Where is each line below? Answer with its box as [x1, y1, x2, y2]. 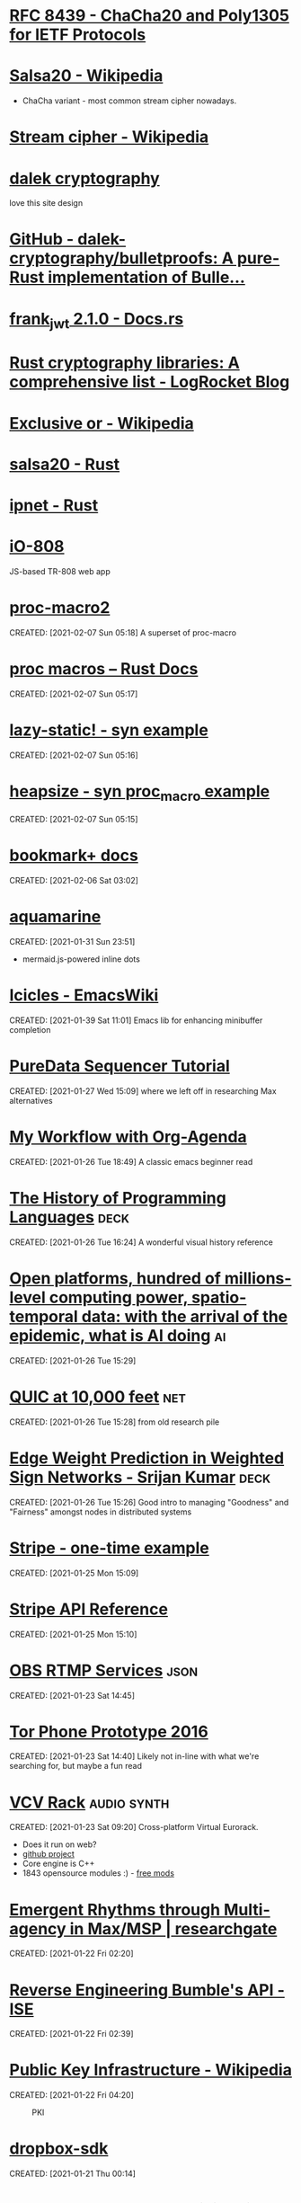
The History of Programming [9, 1188, 226, 1209]
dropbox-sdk [9, 2138, 109, 2159]
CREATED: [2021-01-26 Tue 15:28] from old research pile [9, 1417, 220, 1427]
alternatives [9, 1096, 53, 1106]
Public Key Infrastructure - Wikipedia [9, 2060, 292, 2081]
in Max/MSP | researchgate [69, 1918, 278, 1939]
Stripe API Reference [9, 1599, 169, 1619]
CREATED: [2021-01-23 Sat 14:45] [9, 1690, 136, 1701]
